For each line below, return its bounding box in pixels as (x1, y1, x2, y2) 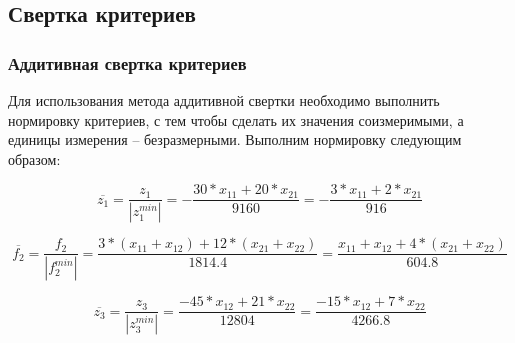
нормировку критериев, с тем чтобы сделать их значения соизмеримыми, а (8, 109, 464, 130)
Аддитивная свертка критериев (8, 50, 247, 75)
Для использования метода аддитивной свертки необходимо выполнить (8, 90, 440, 110)
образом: (8, 148, 61, 169)
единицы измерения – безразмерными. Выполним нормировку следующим (8, 129, 462, 150)
